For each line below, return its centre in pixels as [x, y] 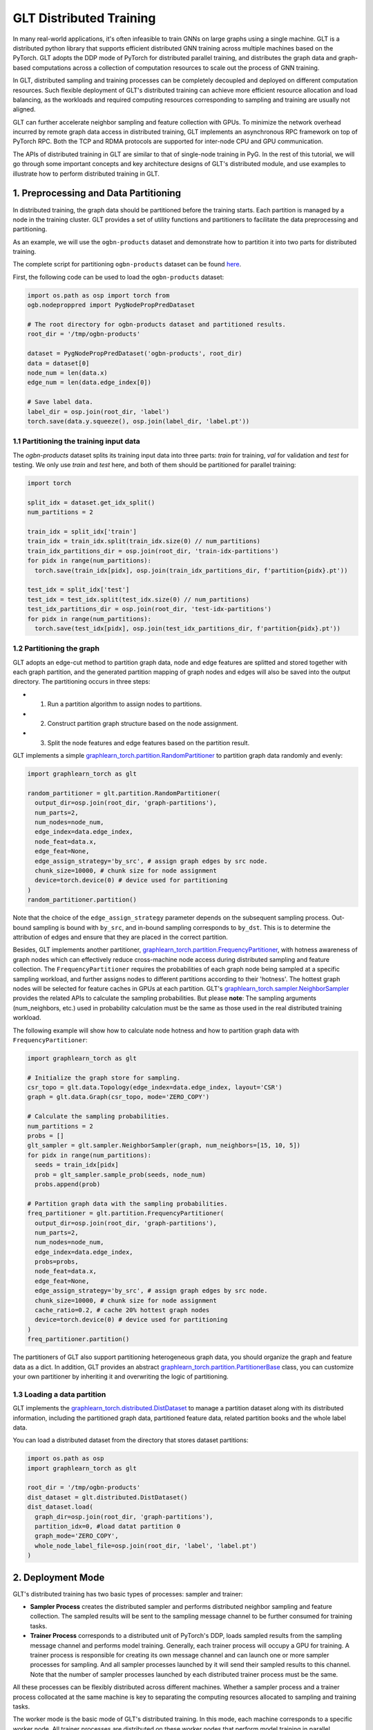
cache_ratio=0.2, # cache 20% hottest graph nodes [122, 1310]
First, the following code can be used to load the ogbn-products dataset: [118, 277]
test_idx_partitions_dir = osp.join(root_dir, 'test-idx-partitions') [150, 609]
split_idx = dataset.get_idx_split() [91, 502]
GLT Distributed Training [84, 18]
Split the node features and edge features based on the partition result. [149, 743]
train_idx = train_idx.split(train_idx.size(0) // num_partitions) [144, 541]
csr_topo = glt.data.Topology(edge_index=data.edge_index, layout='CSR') [155, 1087]
